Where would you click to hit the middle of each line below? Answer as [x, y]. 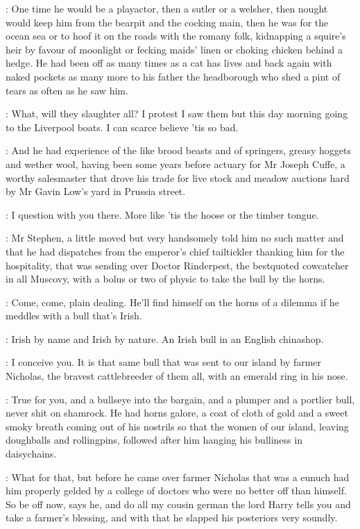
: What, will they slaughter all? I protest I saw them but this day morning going [177, 114]
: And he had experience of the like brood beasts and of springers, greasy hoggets [179, 150]
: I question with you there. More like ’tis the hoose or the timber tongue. [162, 214]
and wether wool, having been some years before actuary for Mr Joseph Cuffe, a [175, 163]
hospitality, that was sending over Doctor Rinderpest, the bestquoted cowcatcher [177, 265]
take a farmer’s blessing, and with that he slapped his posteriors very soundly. [172, 518]
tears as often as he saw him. [67, 90]
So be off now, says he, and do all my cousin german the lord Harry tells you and [178, 504]
